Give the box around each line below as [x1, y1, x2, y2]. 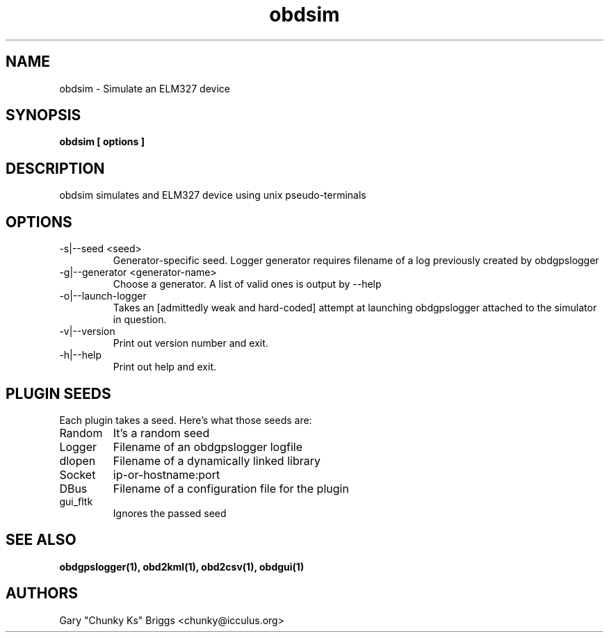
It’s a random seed [113, 425, 210, 440]
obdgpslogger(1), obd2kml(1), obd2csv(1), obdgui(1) [59, 560, 304, 573]
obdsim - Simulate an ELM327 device [59, 82, 230, 95]
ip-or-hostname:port [113, 467, 220, 482]
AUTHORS [6, 584, 79, 603]
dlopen [59, 453, 96, 468]
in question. [113, 313, 167, 326]
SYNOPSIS [6, 106, 81, 124]
